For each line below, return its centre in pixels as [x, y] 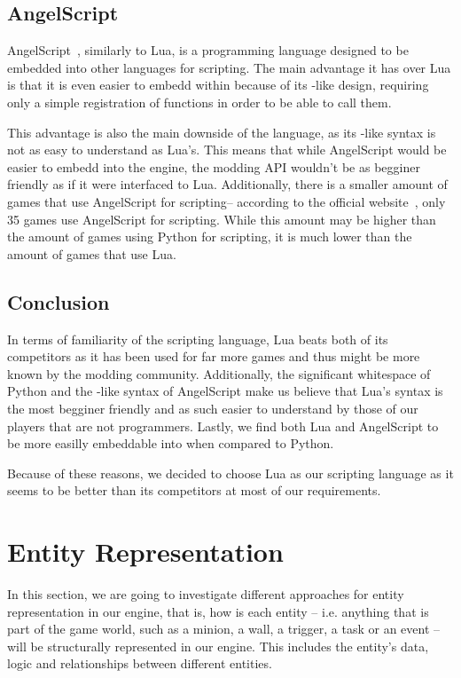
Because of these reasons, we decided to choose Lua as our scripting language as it [230, 473]
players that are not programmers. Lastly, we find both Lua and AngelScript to [223, 426]
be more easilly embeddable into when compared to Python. [171, 443]
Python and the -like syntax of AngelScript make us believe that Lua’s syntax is [225, 391]
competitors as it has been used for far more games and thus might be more [214, 356]
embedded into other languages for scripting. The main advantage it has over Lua [229, 67]
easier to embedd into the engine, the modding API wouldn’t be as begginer [214, 166]
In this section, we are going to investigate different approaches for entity [206, 594]
